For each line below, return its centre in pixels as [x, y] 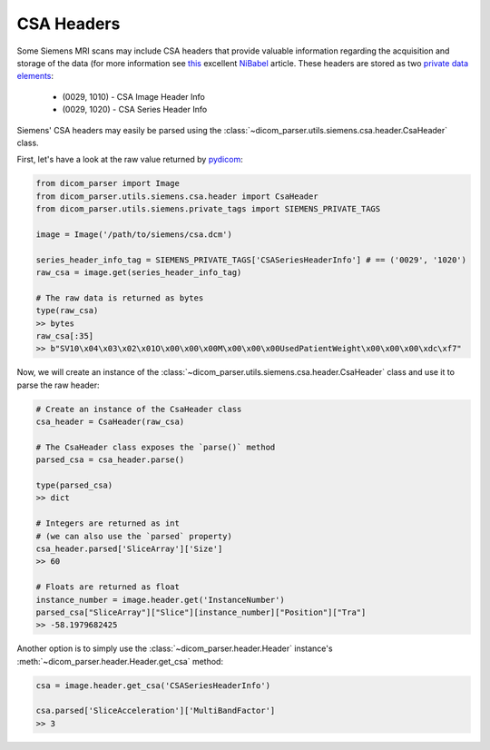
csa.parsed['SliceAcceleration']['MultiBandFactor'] [156, 711]
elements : [35, 76]
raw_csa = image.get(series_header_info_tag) [139, 272]
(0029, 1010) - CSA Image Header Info [134, 96]
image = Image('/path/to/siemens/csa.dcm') [134, 234]
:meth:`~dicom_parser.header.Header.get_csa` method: [120, 661]
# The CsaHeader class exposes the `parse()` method [156, 447]
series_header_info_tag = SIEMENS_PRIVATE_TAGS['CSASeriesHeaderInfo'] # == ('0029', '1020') [251, 260]
